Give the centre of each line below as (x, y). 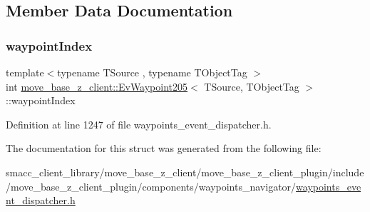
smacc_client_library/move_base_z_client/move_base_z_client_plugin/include (185, 172)
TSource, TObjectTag (252, 86)
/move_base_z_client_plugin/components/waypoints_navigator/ (151, 186)
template (25, 72)
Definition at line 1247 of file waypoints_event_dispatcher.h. (139, 124)
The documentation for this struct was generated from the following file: (164, 148)
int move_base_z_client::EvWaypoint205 (97, 86)
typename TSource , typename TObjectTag (152, 72)
